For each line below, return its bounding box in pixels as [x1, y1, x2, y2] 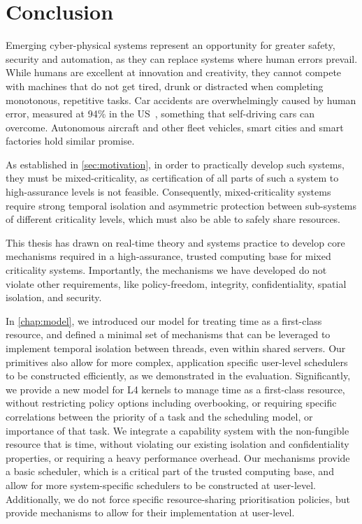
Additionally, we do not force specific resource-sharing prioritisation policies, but [6, 491, 350, 506]
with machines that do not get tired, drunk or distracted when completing [6, 78, 324, 93]
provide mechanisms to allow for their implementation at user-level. [6, 505, 295, 520]
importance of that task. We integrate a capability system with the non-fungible [6, 423, 349, 437]
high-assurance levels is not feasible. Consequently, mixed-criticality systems [6, 184, 331, 199]
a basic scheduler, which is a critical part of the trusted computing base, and [6, 464, 334, 479]
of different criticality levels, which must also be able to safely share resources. [6, 212, 341, 226]
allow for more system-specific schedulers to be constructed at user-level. [6, 477, 316, 492]
